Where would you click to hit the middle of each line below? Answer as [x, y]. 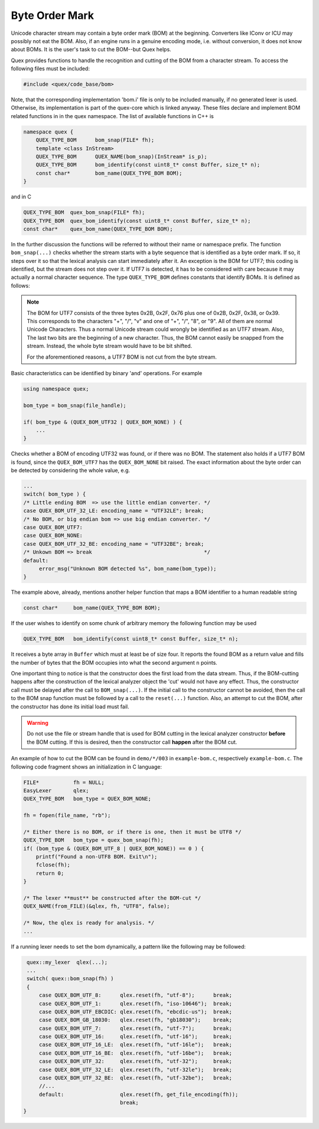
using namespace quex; [56, 389]
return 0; [50, 873]
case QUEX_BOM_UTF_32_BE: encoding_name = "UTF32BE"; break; [114, 544]
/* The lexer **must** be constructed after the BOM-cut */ [112, 898]
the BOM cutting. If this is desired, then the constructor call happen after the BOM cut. [132, 742]
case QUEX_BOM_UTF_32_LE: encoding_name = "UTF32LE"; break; [114, 511]
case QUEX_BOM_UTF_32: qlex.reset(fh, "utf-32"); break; [136, 1061]
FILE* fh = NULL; [64, 782]
